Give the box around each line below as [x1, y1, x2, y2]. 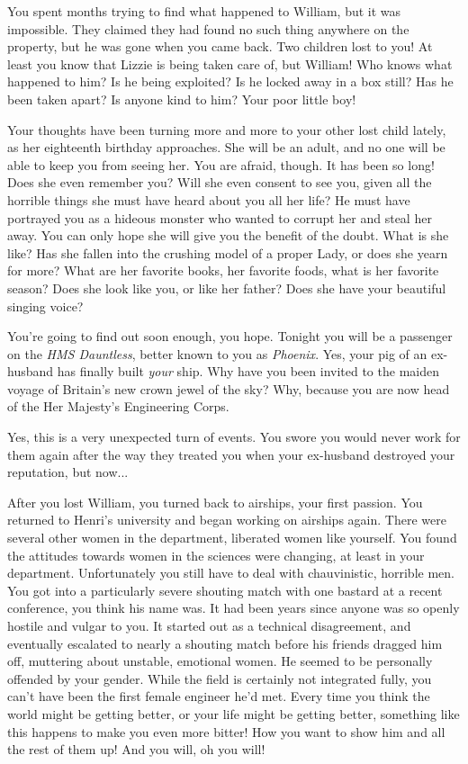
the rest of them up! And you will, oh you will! [7, 740, 265, 759]
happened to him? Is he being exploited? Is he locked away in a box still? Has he [7, 72, 454, 91]
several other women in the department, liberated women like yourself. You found [7, 528, 457, 547]
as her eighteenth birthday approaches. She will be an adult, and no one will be [7, 138, 445, 157]
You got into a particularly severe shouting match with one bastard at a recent [7, 580, 443, 599]
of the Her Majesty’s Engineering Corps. [7, 397, 229, 416]
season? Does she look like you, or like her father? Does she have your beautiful [7, 278, 446, 297]
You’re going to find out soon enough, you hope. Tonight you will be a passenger [7, 327, 453, 346]
